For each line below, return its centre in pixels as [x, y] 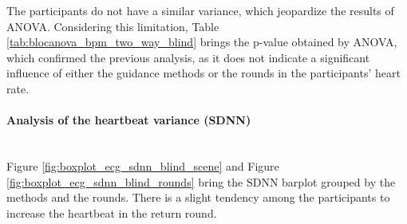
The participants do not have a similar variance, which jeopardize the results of [200, 10]
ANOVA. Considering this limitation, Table [113, 26]
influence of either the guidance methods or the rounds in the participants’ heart [203, 73]
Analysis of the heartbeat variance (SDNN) [129, 120]
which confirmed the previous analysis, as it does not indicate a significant [188, 57]
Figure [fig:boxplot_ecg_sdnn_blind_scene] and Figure [143, 165]
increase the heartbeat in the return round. [112, 212]
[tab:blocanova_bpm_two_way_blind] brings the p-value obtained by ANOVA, [202, 42]
